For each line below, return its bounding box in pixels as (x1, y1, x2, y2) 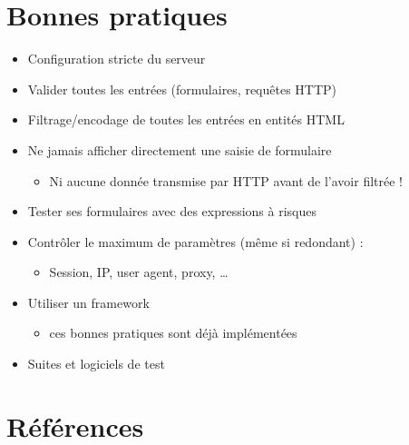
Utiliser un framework (27, 292, 150, 311)
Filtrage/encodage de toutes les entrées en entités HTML (27, 110, 345, 129)
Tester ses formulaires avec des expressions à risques (27, 202, 317, 221)
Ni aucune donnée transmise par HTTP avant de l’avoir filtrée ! (49, 171, 403, 190)
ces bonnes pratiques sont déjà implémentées (49, 323, 297, 342)
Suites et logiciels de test (27, 354, 165, 373)
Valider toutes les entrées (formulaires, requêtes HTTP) (27, 79, 337, 98)
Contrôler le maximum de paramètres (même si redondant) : (27, 232, 364, 251)
